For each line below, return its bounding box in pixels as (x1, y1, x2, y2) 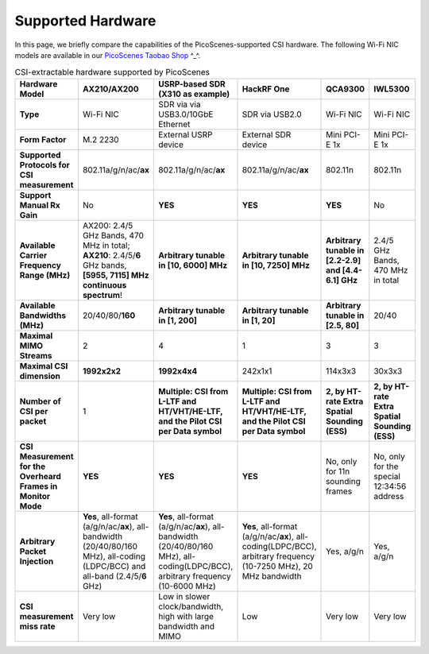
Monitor (19, 490, 51, 501)
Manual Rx (19, 199, 61, 211)
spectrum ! (82, 289, 123, 300)
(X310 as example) (158, 88, 230, 99)
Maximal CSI (19, 360, 68, 371)
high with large (158, 610, 214, 621)
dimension (19, 370, 61, 381)
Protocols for (19, 159, 71, 170)
